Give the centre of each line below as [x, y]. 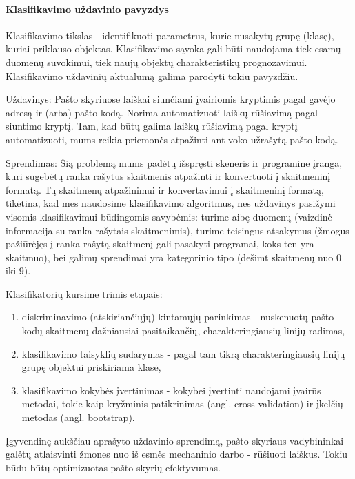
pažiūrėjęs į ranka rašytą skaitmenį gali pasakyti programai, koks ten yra [160, 244]
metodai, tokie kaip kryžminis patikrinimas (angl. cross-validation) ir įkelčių [182, 404]
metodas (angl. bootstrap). [78, 417]
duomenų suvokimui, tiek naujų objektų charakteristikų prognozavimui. [156, 62]
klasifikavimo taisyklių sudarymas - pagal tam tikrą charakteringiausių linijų [183, 353]
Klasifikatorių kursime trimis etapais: [84, 293]
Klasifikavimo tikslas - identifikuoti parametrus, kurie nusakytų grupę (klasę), [170, 35]
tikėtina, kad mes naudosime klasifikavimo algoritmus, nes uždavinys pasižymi [171, 203]
